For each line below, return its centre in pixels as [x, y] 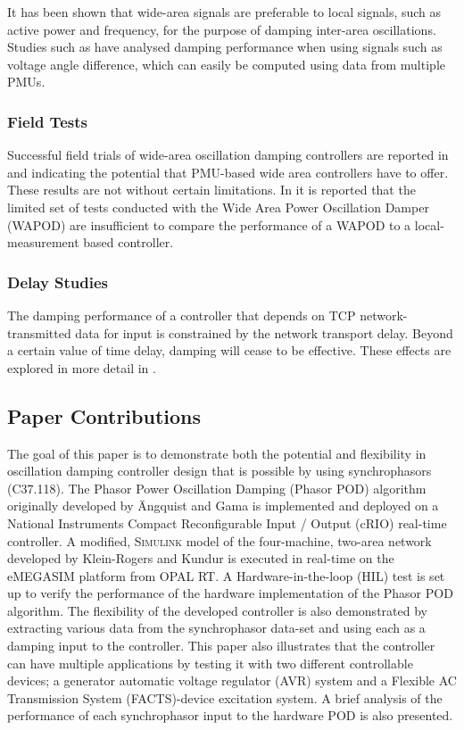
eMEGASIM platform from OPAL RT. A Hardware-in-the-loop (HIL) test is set [226, 575]
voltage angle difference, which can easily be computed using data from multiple [226, 64]
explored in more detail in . [82, 367]
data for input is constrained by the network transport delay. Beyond [264, 332]
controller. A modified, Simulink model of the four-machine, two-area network [220, 540]
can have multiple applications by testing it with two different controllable [210, 663]
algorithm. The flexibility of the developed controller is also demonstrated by [217, 610]
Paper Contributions [104, 415]
